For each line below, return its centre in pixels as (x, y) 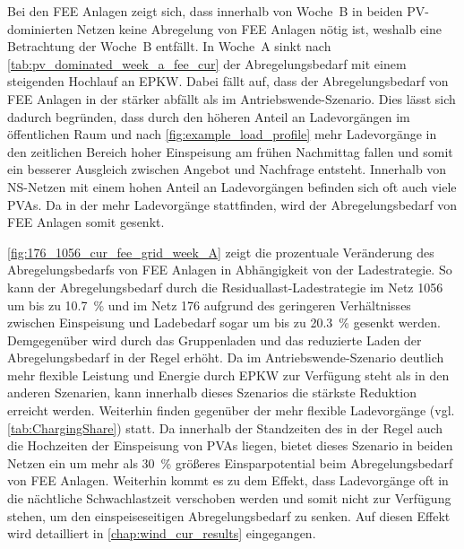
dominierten (40, 28)
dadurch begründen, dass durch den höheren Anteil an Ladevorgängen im (209, 116)
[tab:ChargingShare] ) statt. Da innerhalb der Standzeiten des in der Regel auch (225, 427)
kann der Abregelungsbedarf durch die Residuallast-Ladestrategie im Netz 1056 (225, 287)
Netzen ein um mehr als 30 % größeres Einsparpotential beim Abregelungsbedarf (230, 462)
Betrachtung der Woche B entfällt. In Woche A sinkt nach (169, 46)
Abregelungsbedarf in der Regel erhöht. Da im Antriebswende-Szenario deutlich (226, 357)
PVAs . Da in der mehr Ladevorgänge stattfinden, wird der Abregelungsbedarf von (232, 204)
